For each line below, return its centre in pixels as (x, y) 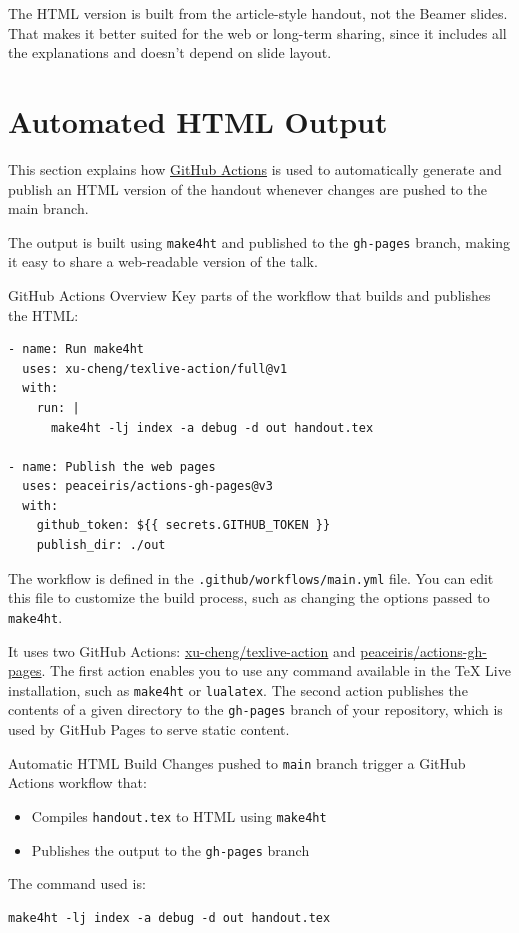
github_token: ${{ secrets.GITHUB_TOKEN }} (183, 525)
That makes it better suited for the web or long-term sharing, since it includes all (257, 32)
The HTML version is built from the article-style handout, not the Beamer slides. (258, 13)
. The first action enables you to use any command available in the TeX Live (276, 670)
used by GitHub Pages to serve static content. (149, 729)
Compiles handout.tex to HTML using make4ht (179, 815)
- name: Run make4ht (76, 349)
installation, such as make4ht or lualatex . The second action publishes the (238, 689)
